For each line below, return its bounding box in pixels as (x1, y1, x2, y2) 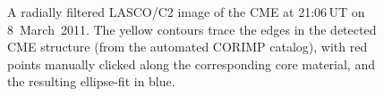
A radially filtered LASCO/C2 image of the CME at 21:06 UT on (7, 3, 365, 20)
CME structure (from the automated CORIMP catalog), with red (7, 37, 368, 56)
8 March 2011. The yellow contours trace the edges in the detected (7, 20, 377, 38)
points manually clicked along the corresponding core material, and (7, 54, 375, 73)
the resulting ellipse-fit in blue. (7, 72, 175, 91)
